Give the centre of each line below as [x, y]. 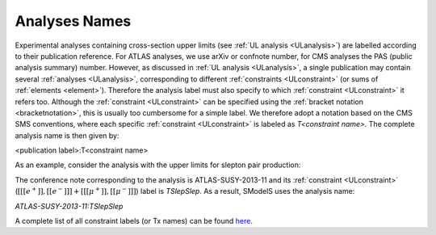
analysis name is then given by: [67, 135]
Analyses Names [73, 21]
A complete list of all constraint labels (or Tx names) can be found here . [134, 221]
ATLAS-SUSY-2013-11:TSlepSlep [69, 206]
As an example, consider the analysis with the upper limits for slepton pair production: [158, 165]
